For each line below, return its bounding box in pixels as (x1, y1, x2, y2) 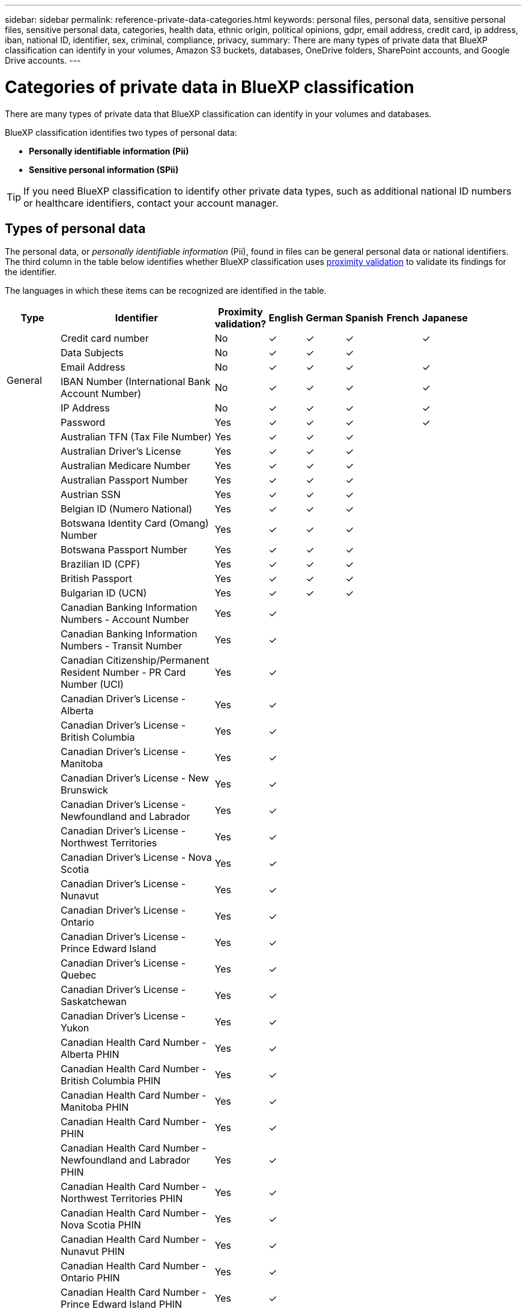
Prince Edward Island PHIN (61, 1298, 183, 1311)
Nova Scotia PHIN (61, 1219, 141, 1232)
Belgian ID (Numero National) (61, 503, 193, 515)
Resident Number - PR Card (61, 666, 186, 679)
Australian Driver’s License (61, 445, 181, 458)
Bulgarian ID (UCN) (61, 587, 147, 600)
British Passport (61, 572, 133, 585)
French (386, 312, 419, 324)
